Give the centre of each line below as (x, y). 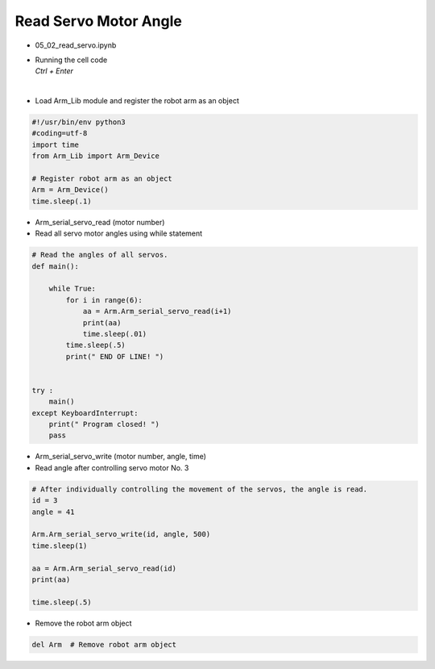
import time (56, 144)
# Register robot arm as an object (102, 179)
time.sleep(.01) (115, 334)
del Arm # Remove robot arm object (104, 644)
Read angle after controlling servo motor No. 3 (112, 467)
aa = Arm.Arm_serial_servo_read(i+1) (157, 312)
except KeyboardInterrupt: (85, 413)
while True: (72, 289)
